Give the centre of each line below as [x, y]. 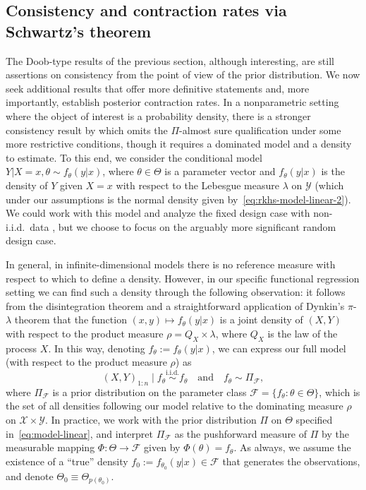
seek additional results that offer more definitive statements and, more [158, 88]
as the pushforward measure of [241, 433]
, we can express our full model [279, 348]
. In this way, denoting [97, 348]
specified [314, 420]
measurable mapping [50, 447]
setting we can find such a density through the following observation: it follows [176, 292]
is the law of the [303, 333]
